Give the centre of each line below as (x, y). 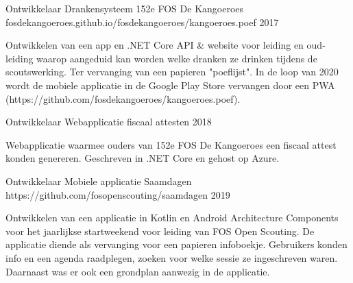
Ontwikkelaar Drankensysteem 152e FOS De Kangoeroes (125, 8)
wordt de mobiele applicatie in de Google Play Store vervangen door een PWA (170, 85)
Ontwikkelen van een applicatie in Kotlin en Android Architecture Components (172, 218)
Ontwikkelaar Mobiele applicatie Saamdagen (99, 181)
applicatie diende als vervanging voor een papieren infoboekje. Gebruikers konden (176, 244)
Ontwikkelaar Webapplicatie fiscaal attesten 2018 (109, 122)
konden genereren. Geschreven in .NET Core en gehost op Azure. (143, 158)
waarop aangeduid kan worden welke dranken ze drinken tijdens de (177, 58)
